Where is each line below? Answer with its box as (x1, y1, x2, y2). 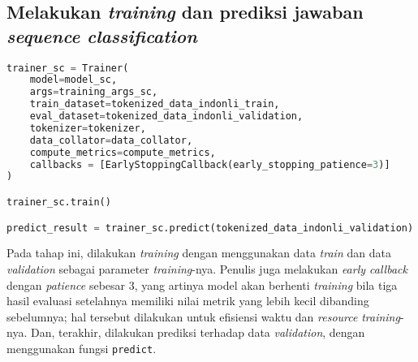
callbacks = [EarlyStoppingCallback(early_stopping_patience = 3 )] (29, 158, 390, 170)
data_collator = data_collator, (29, 134, 193, 146)
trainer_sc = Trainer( (6, 62, 129, 74)
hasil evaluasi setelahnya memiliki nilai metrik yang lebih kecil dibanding (6, 292, 369, 309)
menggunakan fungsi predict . (6, 339, 157, 356)
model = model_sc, (29, 74, 118, 86)
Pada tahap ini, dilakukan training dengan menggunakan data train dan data (6, 244, 391, 261)
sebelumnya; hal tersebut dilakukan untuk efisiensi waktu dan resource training (6, 308, 400, 325)
